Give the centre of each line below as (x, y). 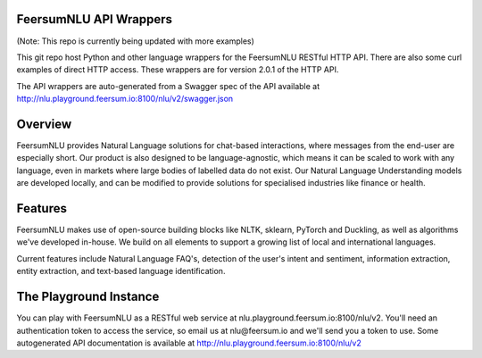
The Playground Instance (88, 297)
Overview (44, 124)
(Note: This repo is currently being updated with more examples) (135, 41)
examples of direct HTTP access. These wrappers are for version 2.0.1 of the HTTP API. (178, 70)
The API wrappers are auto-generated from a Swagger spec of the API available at (168, 86)
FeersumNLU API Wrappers (95, 19)
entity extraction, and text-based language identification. (121, 271)
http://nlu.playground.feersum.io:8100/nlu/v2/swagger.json (125, 99)
